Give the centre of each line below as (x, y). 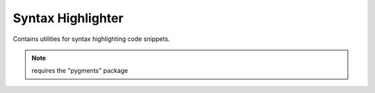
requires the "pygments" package (80, 71)
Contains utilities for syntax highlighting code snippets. (91, 39)
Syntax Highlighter (68, 18)
